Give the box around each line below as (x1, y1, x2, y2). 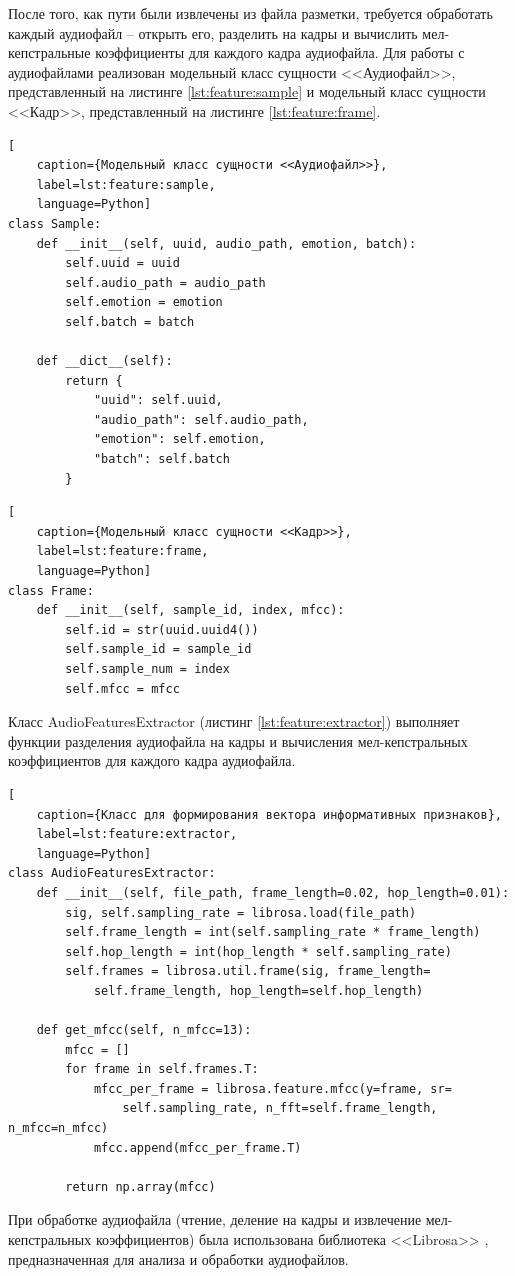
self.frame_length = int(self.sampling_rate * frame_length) (65, 925, 481, 940)
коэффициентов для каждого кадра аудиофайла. (8, 750, 296, 771)
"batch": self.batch (93, 452, 230, 467)
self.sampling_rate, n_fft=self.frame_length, (122, 1101, 438, 1116)
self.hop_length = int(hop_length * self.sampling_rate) (65, 944, 452, 959)
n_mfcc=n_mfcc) (8, 1121, 109, 1136)
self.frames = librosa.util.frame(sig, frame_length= (65, 964, 431, 979)
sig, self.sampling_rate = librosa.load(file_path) (65, 905, 417, 920)
